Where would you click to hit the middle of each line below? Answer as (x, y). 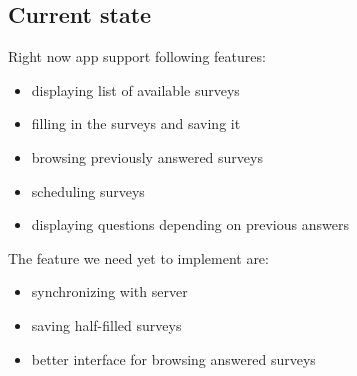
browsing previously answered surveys (147, 156)
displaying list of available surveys (135, 89)
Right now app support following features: (137, 56)
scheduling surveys (88, 190)
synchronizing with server (109, 291)
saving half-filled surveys (106, 324)
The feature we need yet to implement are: (138, 257)
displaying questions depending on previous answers (190, 224)
